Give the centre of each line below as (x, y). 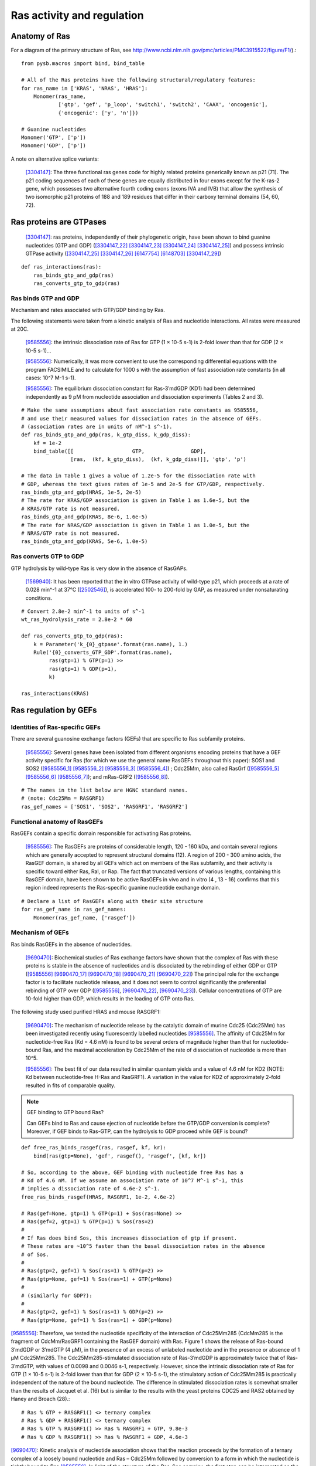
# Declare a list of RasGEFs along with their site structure (112, 901)
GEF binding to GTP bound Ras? (65, 1112)
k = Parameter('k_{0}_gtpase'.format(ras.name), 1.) (111, 644)
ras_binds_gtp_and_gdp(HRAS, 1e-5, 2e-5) (81, 492)
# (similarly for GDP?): (57, 1295)
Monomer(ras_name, (60, 96)
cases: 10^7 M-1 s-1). (51, 378)
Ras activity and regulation (77, 15)
